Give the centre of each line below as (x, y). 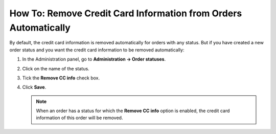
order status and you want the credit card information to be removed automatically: (97, 50)
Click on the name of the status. (56, 68)
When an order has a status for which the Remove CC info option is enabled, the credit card (133, 111)
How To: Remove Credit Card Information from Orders (126, 13)
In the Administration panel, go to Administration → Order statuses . (94, 59)
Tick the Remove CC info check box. (61, 78)
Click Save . (34, 87)
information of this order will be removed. (79, 118)
